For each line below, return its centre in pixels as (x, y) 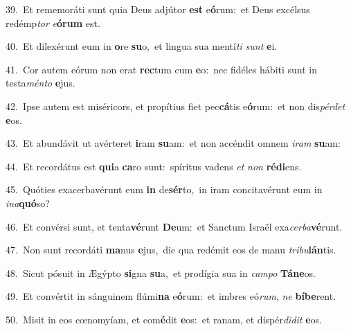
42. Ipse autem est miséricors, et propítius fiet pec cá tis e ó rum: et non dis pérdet (175, 106)
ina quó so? (28, 203)
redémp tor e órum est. (53, 23)
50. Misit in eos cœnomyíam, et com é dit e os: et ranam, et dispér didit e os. (164, 319)
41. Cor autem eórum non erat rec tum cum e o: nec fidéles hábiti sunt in (162, 69)
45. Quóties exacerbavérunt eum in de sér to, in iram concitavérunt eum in (164, 189)
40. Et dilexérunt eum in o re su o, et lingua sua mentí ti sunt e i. (142, 46)
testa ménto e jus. (40, 83)
